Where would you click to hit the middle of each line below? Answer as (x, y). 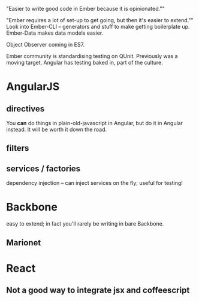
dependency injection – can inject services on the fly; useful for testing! (94, 183)
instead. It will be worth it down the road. (57, 129)
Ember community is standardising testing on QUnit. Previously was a (92, 56)
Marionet (24, 243)
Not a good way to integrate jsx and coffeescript (98, 291)
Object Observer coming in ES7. (46, 45)
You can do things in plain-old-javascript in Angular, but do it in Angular (94, 123)
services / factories (43, 168)
